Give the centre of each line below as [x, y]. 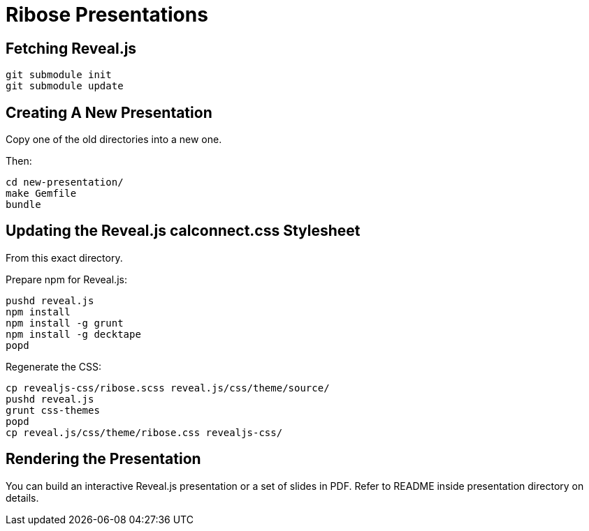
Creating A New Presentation [109, 112]
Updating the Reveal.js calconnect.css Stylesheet [183, 231]
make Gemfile [41, 194]
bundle [23, 205]
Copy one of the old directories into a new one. [114, 140]
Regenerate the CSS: [54, 366]
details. [22, 498]
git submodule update [65, 86]
